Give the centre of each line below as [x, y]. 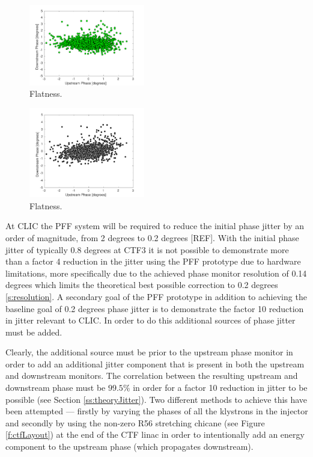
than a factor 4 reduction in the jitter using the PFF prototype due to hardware [153, 261]
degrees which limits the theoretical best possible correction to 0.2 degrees [142, 285]
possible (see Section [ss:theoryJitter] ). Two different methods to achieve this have [156, 399]
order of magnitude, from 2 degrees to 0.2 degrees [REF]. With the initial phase [152, 237]
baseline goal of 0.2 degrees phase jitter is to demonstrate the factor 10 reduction [155, 308]
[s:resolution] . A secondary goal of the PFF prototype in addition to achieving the [156, 296]
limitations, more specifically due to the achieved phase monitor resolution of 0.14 [156, 273]
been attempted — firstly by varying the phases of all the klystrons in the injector [157, 411]
